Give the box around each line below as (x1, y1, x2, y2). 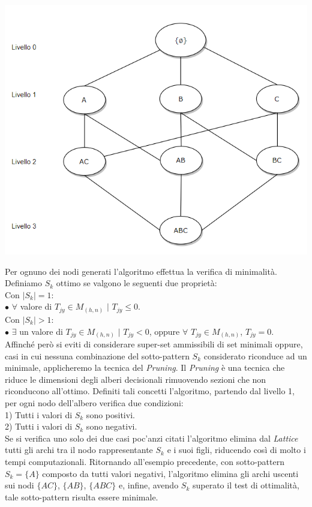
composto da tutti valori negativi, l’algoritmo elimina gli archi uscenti (42, 467, 299, 479)
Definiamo (5, 277, 43, 289)
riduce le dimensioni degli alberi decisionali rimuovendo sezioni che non (5, 373, 266, 385)
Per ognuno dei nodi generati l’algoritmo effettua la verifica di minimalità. (5, 265, 277, 277)
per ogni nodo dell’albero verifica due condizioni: (5, 396, 184, 409)
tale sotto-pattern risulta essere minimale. (5, 490, 158, 503)
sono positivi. (86, 408, 135, 421)
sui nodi (5, 479, 34, 491)
